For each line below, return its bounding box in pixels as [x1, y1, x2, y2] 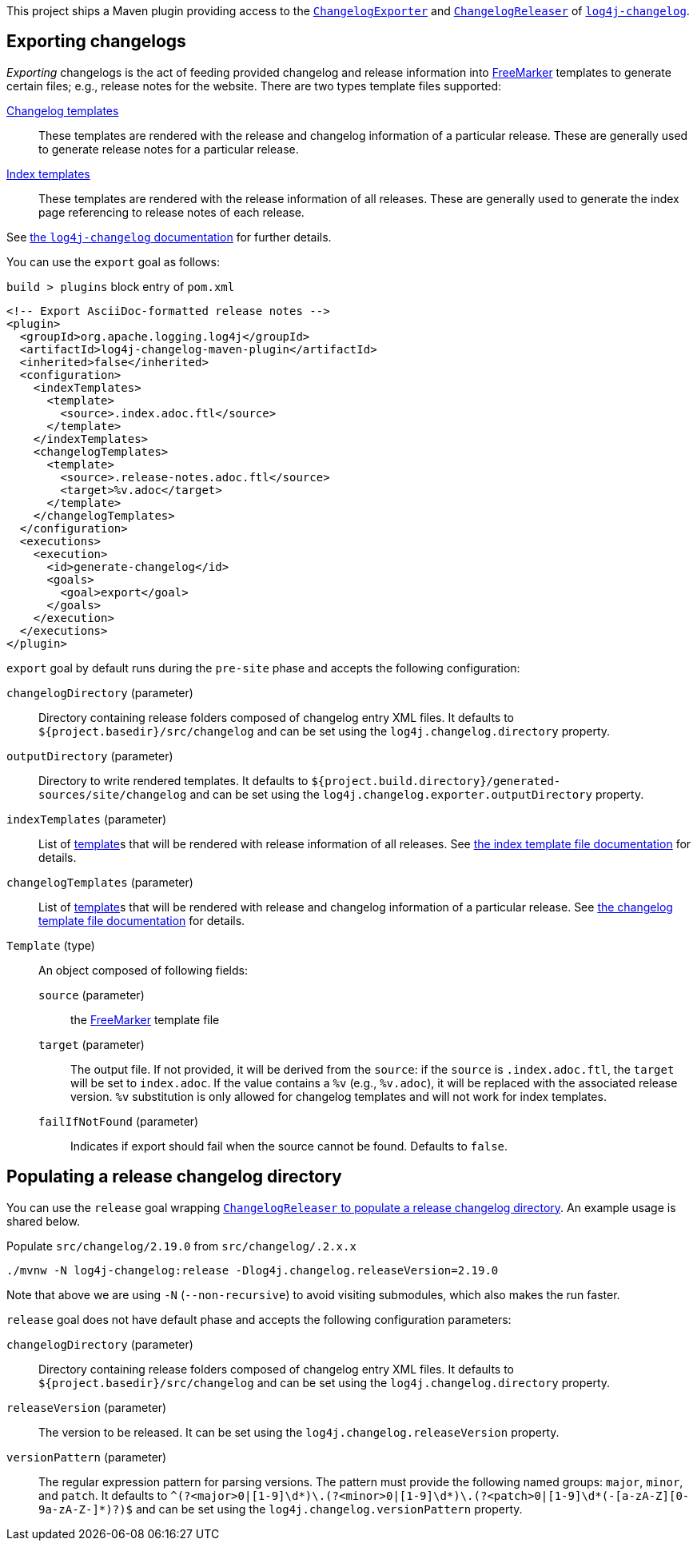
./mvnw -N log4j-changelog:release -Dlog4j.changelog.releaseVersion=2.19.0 [6, 1263, 499, 1277]
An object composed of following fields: [38, 963, 248, 977]
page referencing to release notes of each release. [38, 205, 305, 219]
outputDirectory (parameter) [6, 748, 173, 763]
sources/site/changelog [38, 787, 187, 801]
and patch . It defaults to [38, 1488, 168, 1502]
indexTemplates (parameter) [6, 811, 167, 826]
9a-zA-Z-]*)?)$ [38, 1502, 133, 1516]
